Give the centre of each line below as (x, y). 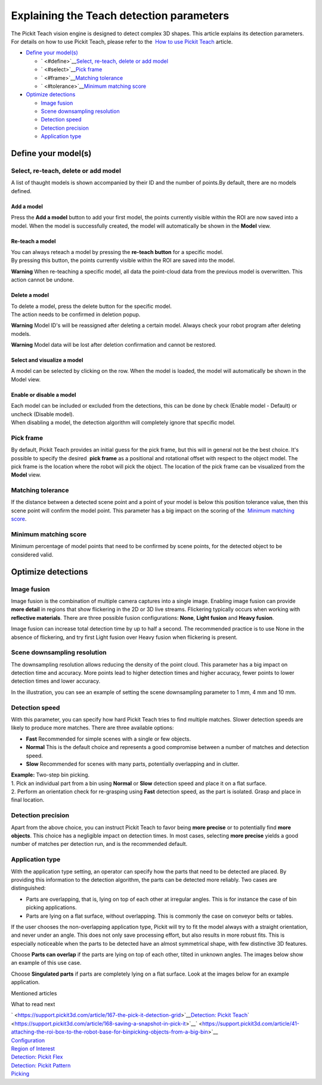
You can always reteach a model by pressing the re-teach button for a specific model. (117, 252)
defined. (21, 191)
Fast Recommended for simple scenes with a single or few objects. (109, 739)
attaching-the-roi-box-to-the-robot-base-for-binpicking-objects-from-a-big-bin (110, 1032)
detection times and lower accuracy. (56, 681)
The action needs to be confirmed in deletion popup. (76, 314)
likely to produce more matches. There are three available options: (92, 728)
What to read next (33, 1004)
